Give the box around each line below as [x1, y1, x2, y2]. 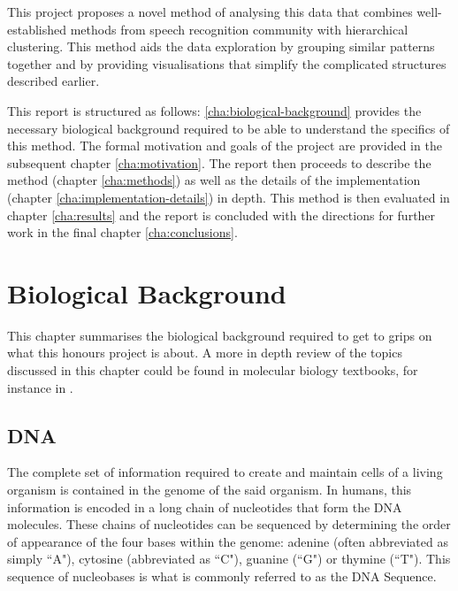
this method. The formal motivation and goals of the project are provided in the [7, 136, 442, 155]
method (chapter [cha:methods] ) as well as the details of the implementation [7, 171, 421, 189]
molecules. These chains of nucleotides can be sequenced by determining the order [7, 515, 451, 533]
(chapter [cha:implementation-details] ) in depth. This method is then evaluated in [7, 188, 450, 206]
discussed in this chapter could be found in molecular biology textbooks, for [7, 361, 418, 380]
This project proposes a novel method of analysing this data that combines [7, 3, 413, 20]
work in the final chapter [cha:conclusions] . [7, 223, 238, 242]
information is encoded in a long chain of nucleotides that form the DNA [7, 497, 402, 516]
